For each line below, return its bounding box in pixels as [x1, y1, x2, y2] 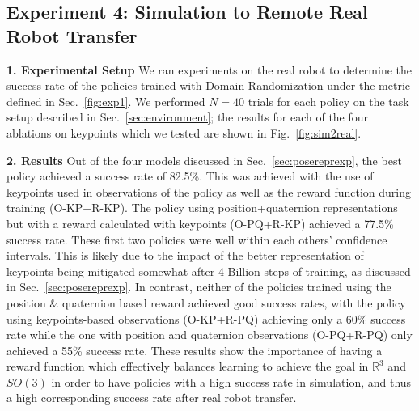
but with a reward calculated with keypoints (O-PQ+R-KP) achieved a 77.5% [6, 214, 394, 231]
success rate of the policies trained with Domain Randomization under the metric [6, 77, 410, 94]
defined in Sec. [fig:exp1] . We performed [6, 92, 205, 109]
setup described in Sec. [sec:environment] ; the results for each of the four [6, 108, 369, 125]
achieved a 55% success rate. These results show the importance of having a [6, 341, 383, 358]
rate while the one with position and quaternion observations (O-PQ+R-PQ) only [6, 326, 413, 343]
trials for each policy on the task [248, 92, 409, 109]
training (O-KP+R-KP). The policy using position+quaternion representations [6, 199, 398, 216]
